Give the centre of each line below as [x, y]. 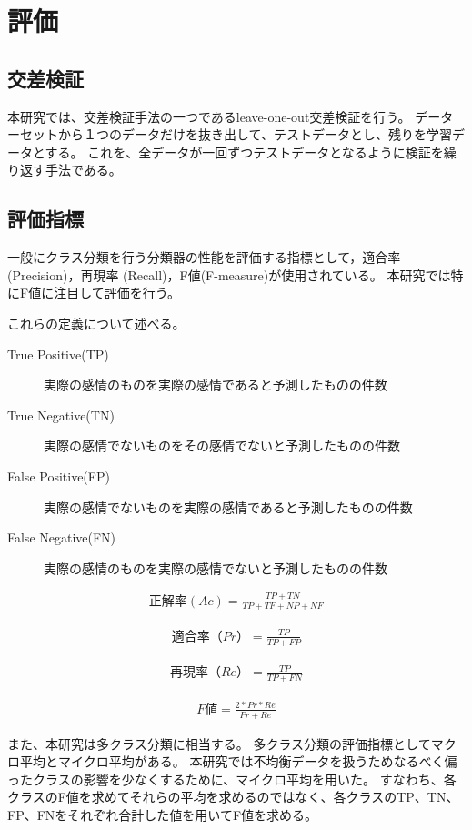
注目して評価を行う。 [117, 293]
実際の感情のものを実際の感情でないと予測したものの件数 [216, 567]
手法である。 [83, 170]
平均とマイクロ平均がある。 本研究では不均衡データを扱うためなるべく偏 [238, 761]
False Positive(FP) [59, 476]
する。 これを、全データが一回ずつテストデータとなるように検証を [244, 152]
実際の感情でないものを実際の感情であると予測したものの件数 [228, 506]
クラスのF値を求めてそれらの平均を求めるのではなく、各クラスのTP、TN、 [233, 797]
